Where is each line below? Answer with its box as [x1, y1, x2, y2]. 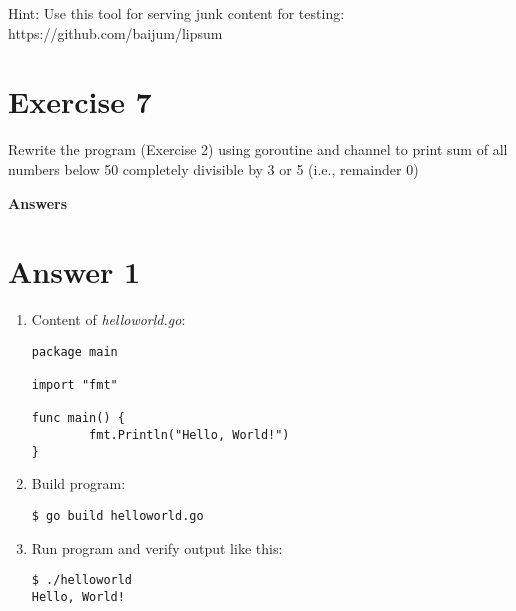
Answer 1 [8, 251, 141, 292]
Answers [8, 192, 68, 213]
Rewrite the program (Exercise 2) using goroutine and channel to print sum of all [8, 139, 508, 160]
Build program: [31, 473, 126, 494]
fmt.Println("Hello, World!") [89, 428, 290, 443]
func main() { [31, 411, 125, 426]
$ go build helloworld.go [31, 509, 204, 523]
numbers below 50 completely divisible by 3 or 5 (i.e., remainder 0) [8, 158, 419, 179]
